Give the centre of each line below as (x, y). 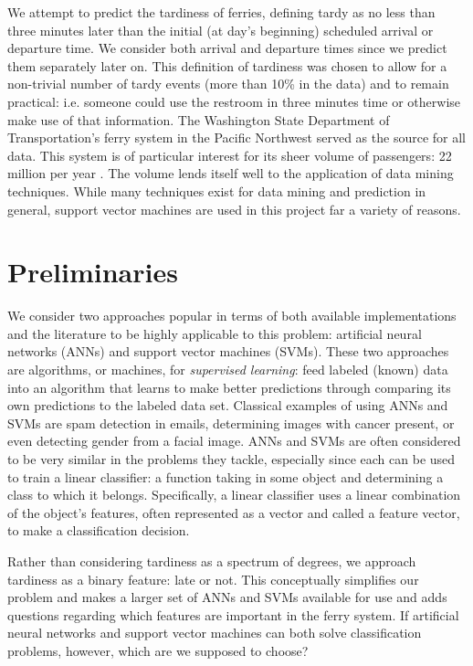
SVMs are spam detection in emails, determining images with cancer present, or (231, 423)
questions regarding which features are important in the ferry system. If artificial (233, 614)
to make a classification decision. (99, 530)
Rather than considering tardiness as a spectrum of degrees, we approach (212, 560)
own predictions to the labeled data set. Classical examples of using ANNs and (228, 405)
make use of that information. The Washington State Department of (199, 119)
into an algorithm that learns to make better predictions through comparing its (229, 387)
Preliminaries (93, 272)
